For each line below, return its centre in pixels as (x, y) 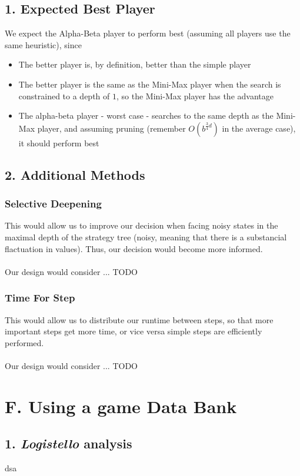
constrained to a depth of (64, 95)
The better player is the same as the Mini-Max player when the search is (150, 84)
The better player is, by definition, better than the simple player (135, 64)
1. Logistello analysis (69, 443)
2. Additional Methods (75, 174)
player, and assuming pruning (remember (111, 128)
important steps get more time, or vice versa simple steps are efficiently (134, 331)
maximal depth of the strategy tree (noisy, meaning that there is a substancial (146, 237)
